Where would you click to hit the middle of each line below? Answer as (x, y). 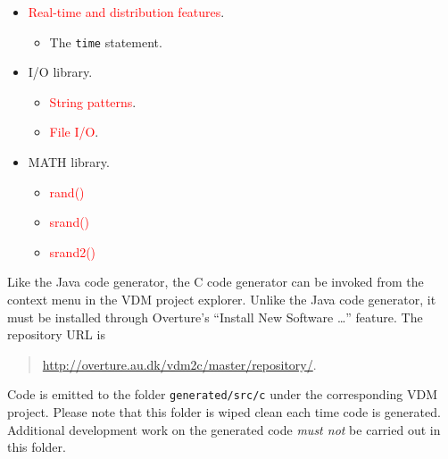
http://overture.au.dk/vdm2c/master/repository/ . (179, 364)
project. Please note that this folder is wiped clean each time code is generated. (224, 412)
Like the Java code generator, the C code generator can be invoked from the (216, 282)
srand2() (73, 251)
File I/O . (74, 132)
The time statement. (106, 42)
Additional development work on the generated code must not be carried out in (224, 429)
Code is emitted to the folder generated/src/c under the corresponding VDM (223, 394)
